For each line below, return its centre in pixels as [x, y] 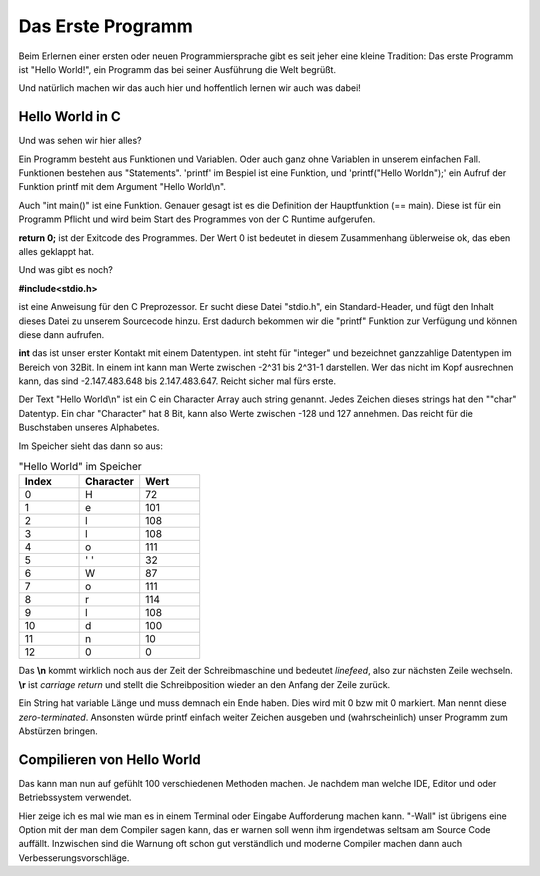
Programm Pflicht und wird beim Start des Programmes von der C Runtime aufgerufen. [197, 219]
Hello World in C [70, 116]
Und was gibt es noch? [66, 270]
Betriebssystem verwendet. [75, 797]
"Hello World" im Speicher [80, 467]
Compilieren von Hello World [109, 759]
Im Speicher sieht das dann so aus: [91, 446]
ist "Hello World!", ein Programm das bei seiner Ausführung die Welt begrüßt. [177, 69]
